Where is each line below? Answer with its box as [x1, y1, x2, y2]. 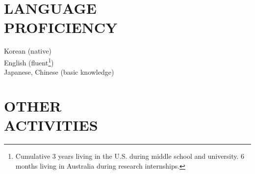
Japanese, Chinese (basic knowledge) [4, 67, 114, 77]
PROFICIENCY [4, 17, 118, 37]
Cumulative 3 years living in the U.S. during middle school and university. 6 [15, 151, 245, 161]
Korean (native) [4, 46, 51, 56]
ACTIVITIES [4, 115, 98, 135]
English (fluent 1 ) [4, 56, 54, 67]
